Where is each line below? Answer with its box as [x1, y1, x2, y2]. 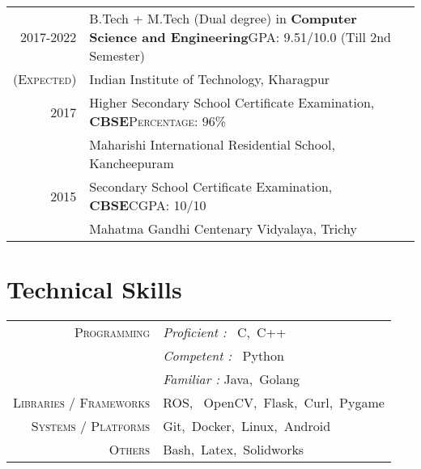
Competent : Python [163, 346, 284, 365]
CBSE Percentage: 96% [89, 112, 227, 130]
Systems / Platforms [31, 416, 151, 436]
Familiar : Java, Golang [163, 370, 300, 389]
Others [108, 440, 151, 459]
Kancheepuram [89, 154, 174, 172]
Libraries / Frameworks [13, 393, 151, 412]
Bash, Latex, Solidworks [163, 440, 304, 459]
